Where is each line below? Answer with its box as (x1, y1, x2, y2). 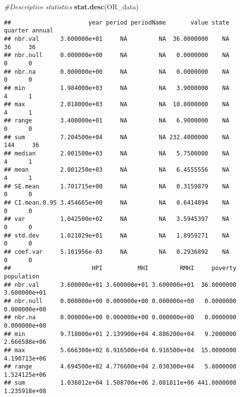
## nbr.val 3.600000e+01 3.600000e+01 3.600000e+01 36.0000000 (4, 281, 237, 288)
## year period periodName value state (4, 19, 230, 26)
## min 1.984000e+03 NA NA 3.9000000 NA (4, 84, 230, 92)
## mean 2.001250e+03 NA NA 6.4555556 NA (4, 166, 230, 174)
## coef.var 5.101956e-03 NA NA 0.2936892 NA (4, 248, 230, 255)
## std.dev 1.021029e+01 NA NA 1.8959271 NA (4, 232, 230, 239)
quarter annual (4, 27, 54, 34)
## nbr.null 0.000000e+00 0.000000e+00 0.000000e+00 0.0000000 (4, 297, 237, 305)
